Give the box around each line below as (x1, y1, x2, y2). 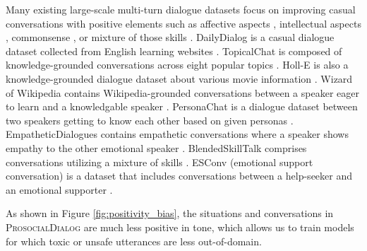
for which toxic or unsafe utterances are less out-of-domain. (6, 233, 262, 248)
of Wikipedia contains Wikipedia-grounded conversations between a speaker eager (6, 85, 359, 100)
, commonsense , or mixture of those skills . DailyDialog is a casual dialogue (6, 30, 335, 45)
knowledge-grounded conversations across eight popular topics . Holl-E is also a (6, 57, 349, 72)
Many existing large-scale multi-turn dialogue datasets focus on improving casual (6, 2, 356, 16)
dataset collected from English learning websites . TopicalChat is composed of (6, 43, 342, 58)
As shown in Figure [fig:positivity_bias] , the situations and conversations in (6, 206, 334, 221)
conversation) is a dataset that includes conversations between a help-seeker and (6, 168, 352, 183)
